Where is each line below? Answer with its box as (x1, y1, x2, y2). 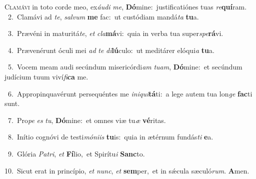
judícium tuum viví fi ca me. (4, 71, 88, 81)
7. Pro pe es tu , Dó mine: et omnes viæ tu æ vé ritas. (7, 114, 166, 125)
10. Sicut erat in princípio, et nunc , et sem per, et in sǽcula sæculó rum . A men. (4, 165, 249, 175)
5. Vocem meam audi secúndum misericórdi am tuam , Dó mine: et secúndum (7, 61, 242, 72)
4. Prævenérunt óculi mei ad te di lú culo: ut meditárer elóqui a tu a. (7, 44, 214, 55)
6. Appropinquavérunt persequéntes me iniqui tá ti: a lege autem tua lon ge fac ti (7, 88, 252, 98)
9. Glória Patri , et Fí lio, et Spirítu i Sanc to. (7, 148, 145, 158)
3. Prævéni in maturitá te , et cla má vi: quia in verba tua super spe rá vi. (7, 28, 223, 38)
